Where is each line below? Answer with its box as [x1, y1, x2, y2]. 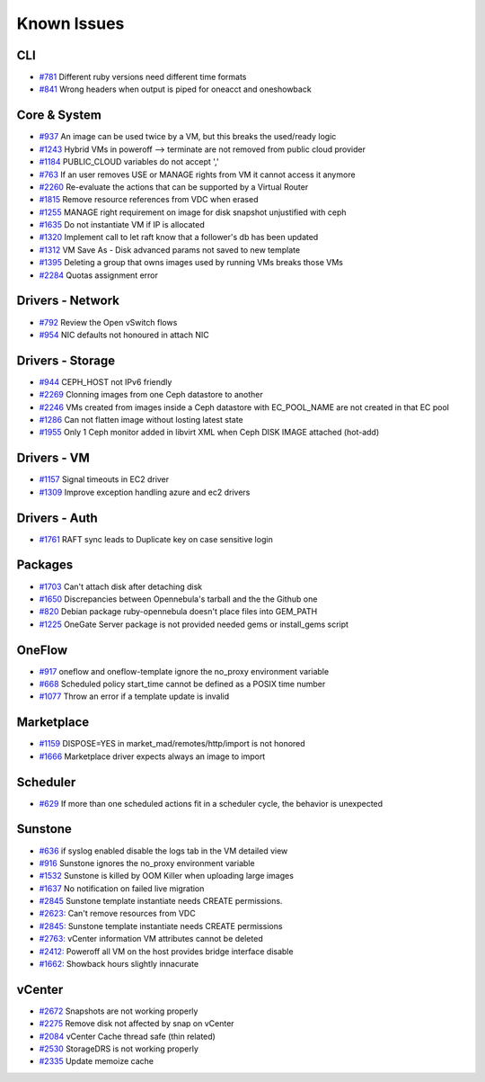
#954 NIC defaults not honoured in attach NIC [39, 329, 210, 340]
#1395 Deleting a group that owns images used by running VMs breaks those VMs [39, 257, 343, 268]
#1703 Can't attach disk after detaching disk [39, 581, 203, 592]
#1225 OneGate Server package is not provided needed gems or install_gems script [39, 619, 349, 630]
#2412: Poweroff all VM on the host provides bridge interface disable [39, 945, 294, 957]
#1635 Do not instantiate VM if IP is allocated [39, 219, 206, 230]
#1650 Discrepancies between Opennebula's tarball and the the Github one [39, 594, 318, 604]
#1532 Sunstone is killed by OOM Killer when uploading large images [39, 871, 294, 881]
